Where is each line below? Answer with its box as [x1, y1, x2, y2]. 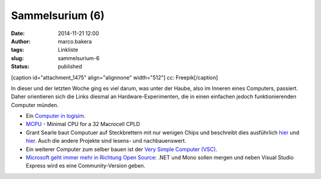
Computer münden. [11, 101, 59, 108]
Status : [11, 63, 30, 70]
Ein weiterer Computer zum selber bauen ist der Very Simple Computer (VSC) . [26, 146, 218, 153]
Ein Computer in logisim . [26, 112, 86, 120]
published [58, 63, 83, 70]
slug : [11, 54, 24, 62]
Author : [11, 37, 31, 45]
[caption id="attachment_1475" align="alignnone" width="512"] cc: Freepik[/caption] [11, 74, 218, 81]
